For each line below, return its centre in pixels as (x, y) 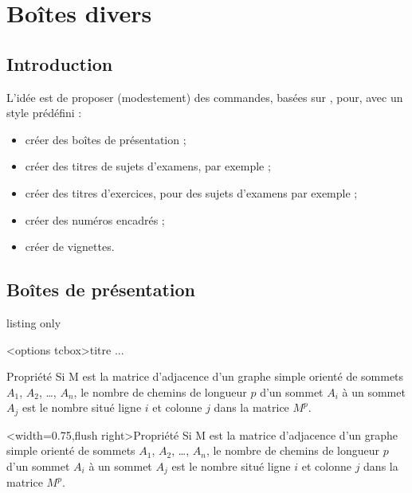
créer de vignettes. (70, 246)
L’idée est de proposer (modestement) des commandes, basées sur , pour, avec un (205, 97)
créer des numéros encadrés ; (95, 219)
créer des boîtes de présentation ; (106, 139)
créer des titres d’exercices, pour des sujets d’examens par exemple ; (191, 192)
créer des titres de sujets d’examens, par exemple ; (148, 166)
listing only (34, 322)
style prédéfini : (44, 113)
